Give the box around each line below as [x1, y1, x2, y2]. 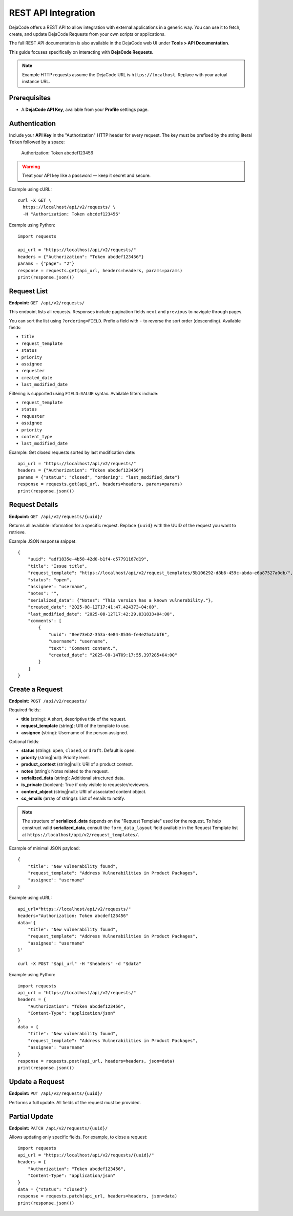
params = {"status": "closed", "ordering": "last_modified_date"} [18, 474, 180, 480]
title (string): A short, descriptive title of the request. [21, 716, 126, 722]
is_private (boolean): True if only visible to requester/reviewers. [21, 782, 150, 788]
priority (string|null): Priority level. [21, 754, 90, 760]
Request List [9, 287, 48, 295]
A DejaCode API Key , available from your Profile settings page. [21, 107, 149, 112]
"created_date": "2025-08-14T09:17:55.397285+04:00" [48, 652, 178, 658]
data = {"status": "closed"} [18, 1186, 87, 1192]
